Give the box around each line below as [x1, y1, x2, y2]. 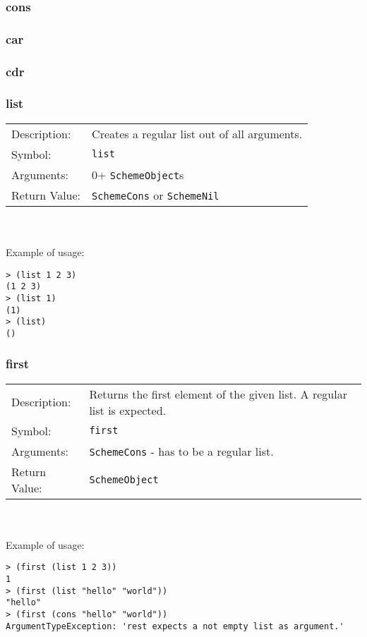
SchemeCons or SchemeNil [92, 186, 219, 203]
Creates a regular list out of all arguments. [92, 125, 303, 142]
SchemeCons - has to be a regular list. [89, 442, 274, 459]
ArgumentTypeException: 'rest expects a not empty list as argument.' [6, 621, 344, 631]
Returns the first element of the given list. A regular [89, 385, 347, 402]
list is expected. [89, 401, 167, 418]
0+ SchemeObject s [92, 166, 184, 183]
